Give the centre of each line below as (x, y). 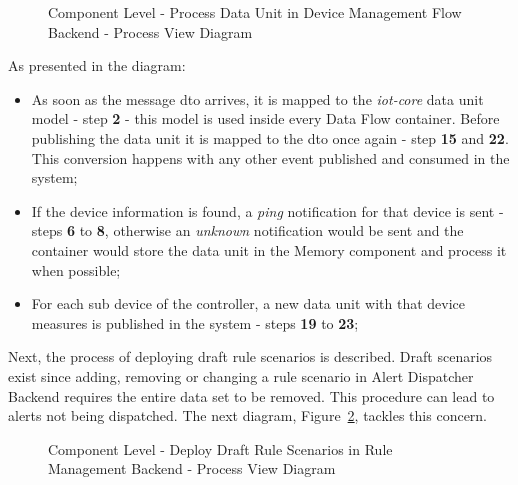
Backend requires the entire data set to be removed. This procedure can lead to (251, 395)
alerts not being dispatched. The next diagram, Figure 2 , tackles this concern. (248, 415)
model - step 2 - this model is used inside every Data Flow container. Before (265, 118)
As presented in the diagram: (97, 65)
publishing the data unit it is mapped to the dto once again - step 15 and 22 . (270, 137)
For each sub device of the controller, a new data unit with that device (248, 303)
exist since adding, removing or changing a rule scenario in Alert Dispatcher (241, 375)
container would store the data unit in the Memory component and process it (269, 249)
